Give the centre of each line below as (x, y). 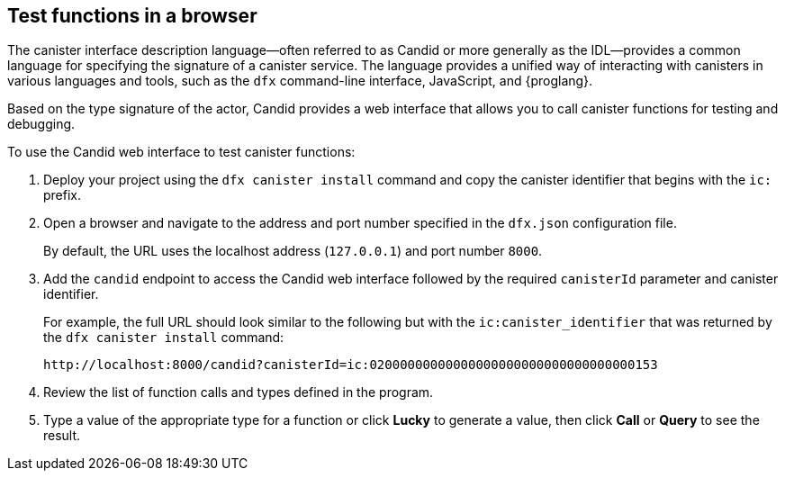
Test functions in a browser (132, 16)
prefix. (63, 195)
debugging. (41, 124)
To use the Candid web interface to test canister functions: (181, 152)
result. (62, 436)
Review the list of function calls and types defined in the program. (239, 392)
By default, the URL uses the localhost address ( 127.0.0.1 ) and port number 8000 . (293, 251)
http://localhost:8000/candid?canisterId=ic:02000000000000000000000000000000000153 (351, 365)
